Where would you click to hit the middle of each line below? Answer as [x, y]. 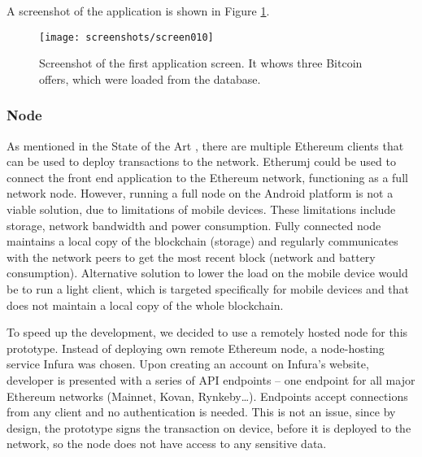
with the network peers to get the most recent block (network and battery [191, 257]
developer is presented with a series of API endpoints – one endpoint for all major [211, 379]
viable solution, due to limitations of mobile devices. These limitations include [201, 209]
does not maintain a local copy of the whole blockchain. [145, 305]
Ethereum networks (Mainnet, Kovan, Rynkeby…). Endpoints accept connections [207, 396]
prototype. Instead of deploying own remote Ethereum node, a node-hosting [196, 348]
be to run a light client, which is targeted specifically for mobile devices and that [208, 289]
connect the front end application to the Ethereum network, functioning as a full [207, 177]
